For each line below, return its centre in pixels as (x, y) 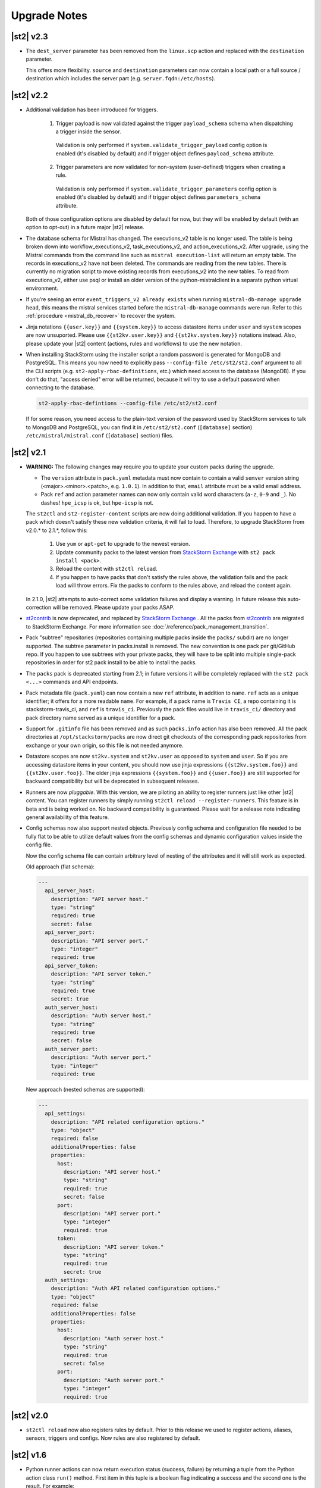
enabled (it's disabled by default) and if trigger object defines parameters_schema (158, 197)
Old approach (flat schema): (60, 867)
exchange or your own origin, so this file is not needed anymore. (105, 745)
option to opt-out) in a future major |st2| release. (85, 227)
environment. (42, 288)
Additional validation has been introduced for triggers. (92, 110)
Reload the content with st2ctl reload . (106, 569)
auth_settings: (67, 1280)
